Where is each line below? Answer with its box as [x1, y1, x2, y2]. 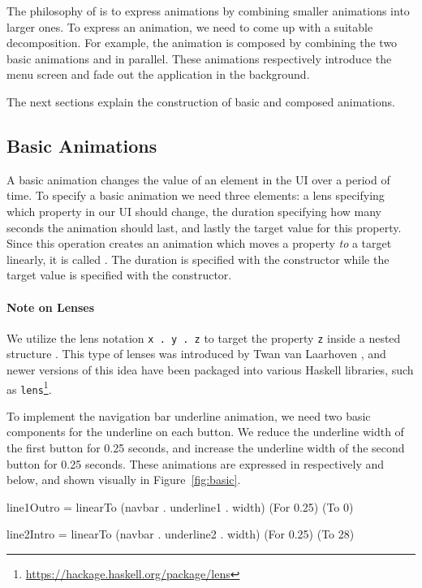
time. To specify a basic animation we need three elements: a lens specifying [6, 187, 385, 204]
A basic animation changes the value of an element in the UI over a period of [6, 171, 390, 188]
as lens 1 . [6, 378, 52, 397]
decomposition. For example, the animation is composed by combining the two [6, 34, 398, 51]
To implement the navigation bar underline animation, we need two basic [6, 407, 371, 424]
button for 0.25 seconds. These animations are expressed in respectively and [6, 455, 385, 472]
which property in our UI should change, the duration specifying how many [6, 202, 381, 219]
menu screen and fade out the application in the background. [6, 66, 310, 83]
